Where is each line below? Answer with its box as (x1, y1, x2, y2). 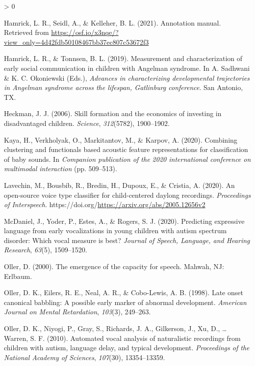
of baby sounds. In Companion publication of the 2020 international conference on (4, 153, 251, 164)
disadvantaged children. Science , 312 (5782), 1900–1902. (4, 118, 170, 128)
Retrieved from (4, 27, 49, 37)
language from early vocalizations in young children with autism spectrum (4, 225, 227, 236)
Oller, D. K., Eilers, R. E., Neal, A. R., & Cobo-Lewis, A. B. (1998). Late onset (4, 287, 243, 298)
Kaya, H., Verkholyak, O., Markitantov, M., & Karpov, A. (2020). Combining (4, 134, 237, 145)
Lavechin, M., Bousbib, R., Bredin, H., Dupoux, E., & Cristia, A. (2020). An (4, 180, 235, 190)
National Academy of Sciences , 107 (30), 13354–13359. (4, 352, 165, 362)
